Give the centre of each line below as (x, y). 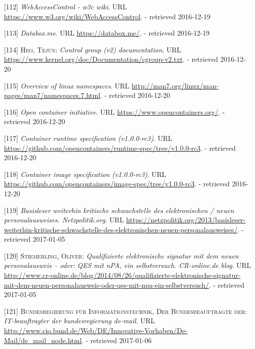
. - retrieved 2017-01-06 (117, 340)
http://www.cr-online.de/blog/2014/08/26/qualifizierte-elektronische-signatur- (122, 275)
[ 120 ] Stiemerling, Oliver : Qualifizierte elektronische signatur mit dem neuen (121, 255)
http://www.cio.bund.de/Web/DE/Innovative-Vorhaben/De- (96, 330)
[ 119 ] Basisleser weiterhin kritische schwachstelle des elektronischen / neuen (119, 210)
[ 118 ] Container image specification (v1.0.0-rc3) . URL (85, 174)
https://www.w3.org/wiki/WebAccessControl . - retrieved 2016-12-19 (107, 16)
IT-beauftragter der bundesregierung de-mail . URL (80, 321)
